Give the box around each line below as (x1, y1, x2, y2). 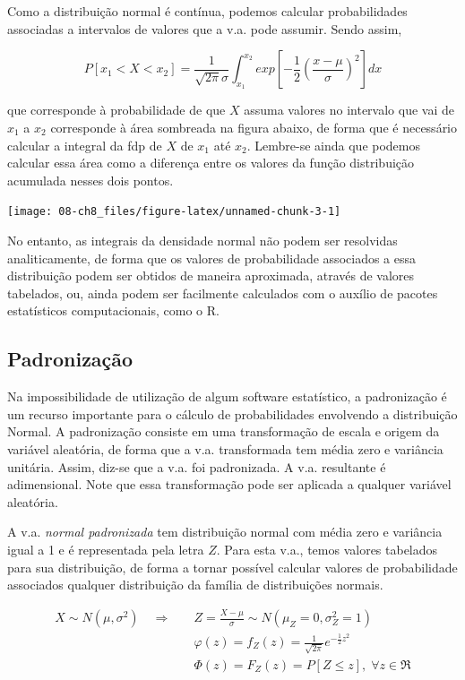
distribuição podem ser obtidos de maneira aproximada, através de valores (7, 266, 415, 285)
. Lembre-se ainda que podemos (246, 135, 421, 154)
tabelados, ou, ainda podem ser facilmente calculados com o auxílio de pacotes (7, 283, 438, 302)
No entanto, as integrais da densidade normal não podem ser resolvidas (7, 231, 398, 250)
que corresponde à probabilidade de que (7, 100, 226, 119)
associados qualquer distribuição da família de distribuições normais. (7, 575, 383, 594)
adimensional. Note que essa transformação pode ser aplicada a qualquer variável (7, 475, 452, 494)
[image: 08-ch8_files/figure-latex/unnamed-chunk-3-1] (7, 205, 341, 219)
